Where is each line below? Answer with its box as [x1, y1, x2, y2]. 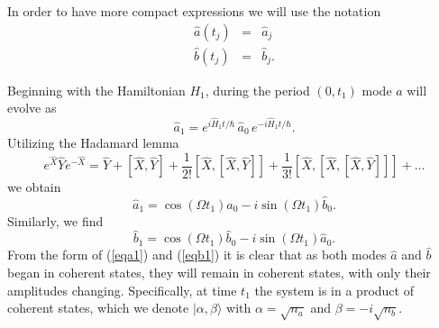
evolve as [7, 98, 57, 117]
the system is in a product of [254, 280, 414, 299]
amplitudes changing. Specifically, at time [7, 280, 237, 299]
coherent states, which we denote [7, 298, 189, 317]
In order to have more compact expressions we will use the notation [7, 2, 381, 20]
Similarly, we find [7, 211, 104, 230]
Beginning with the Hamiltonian [7, 80, 186, 99]
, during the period [205, 80, 310, 99]
